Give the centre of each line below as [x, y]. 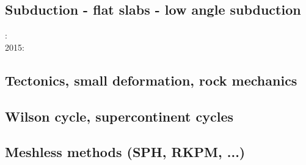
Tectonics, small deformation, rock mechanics [151, 80]
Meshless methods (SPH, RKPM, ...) [125, 152]
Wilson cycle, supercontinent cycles [119, 116]
